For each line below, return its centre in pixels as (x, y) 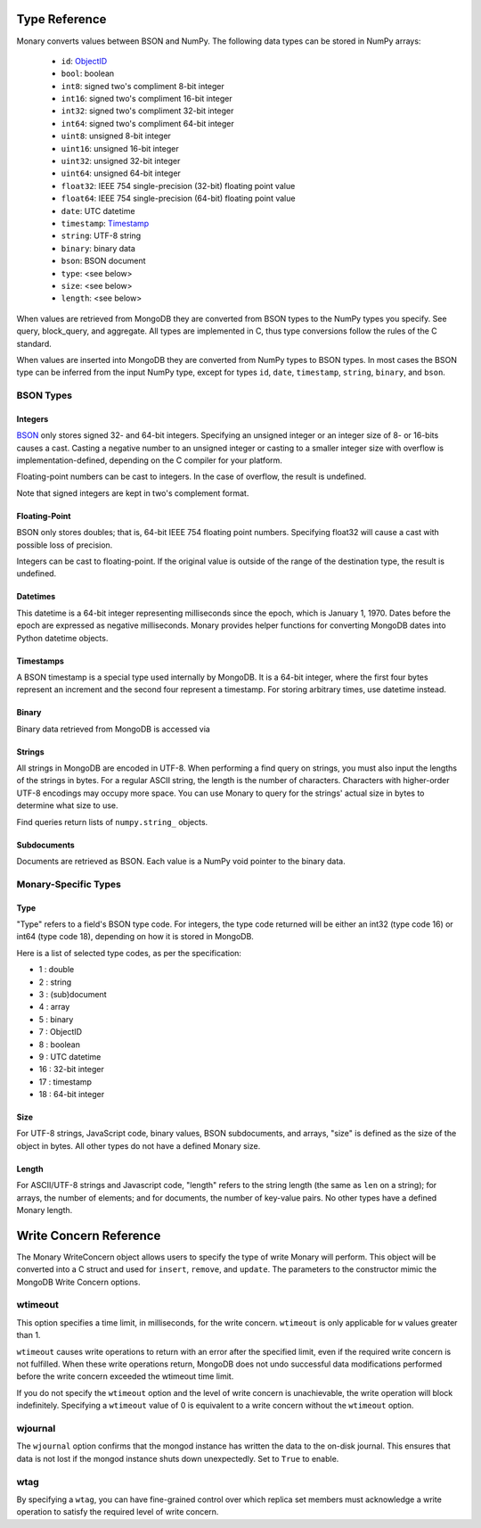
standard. (34, 343)
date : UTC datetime (98, 211)
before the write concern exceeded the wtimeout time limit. (125, 1376)
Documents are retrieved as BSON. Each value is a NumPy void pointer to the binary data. (181, 862)
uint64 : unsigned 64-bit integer (121, 173)
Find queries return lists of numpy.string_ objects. (112, 822)
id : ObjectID (84, 61)
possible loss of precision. (65, 545)
